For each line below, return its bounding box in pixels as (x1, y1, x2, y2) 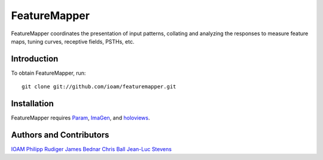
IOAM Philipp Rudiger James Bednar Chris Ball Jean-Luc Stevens (11, 146, 172, 153)
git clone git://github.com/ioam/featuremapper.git (22, 84, 176, 90)
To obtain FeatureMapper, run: (11, 69, 86, 76)
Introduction (11, 54, 59, 64)
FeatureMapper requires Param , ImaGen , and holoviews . (11, 114, 150, 122)
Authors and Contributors (11, 130, 109, 140)
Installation (11, 99, 54, 109)
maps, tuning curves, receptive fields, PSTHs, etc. (11, 38, 135, 45)
